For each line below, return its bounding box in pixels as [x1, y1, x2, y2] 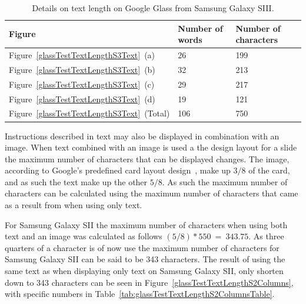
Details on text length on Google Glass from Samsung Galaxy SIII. [32, 2, 274, 14]
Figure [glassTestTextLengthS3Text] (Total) [9, 107, 170, 119]
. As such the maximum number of [162, 175, 288, 188]
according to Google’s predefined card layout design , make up [5, 164, 231, 176]
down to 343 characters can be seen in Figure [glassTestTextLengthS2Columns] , [5, 276, 294, 288]
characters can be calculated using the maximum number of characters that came [5, 187, 298, 199]
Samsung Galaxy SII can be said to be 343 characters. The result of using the [5, 253, 285, 265]
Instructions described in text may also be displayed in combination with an [5, 129, 280, 142]
